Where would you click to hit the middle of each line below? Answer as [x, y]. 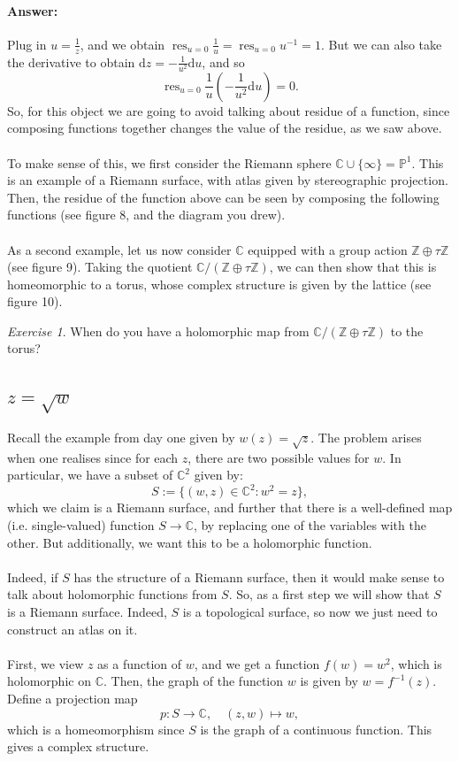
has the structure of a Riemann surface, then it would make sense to [259, 577]
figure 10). [35, 301]
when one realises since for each [93, 457]
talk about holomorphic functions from [112, 594]
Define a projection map [73, 698]
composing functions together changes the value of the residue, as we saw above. [225, 128]
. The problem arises [366, 438]
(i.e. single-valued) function [81, 525]
